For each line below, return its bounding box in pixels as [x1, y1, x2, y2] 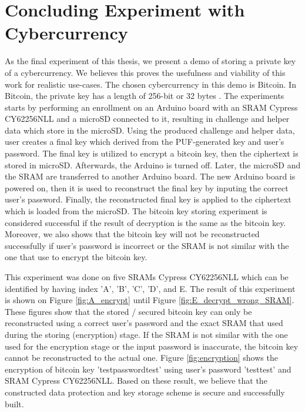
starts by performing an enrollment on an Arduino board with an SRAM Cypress [5, 101, 298, 113]
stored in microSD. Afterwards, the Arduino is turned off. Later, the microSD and [5, 158, 301, 171]
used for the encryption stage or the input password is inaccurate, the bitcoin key [5, 340, 299, 352]
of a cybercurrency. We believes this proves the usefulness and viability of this [5, 66, 286, 78]
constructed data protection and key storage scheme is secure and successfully [5, 386, 285, 398]
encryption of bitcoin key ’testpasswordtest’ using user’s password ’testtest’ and [5, 363, 291, 375]
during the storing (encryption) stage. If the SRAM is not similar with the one [5, 328, 288, 340]
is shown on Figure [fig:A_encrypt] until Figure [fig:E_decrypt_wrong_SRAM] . [5, 294, 294, 306]
